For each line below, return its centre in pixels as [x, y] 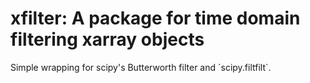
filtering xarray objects [107, 39]
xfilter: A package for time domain [155, 18]
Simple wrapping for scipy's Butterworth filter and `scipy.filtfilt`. [141, 67]
